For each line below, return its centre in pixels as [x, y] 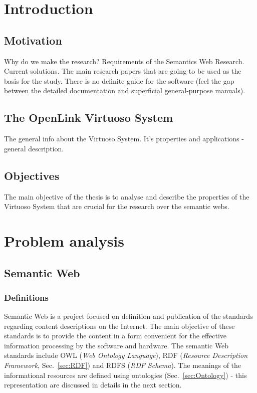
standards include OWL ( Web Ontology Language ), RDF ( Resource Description [126, 355]
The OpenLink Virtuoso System [89, 118]
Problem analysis [64, 240]
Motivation [33, 40]
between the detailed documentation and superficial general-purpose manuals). [125, 90]
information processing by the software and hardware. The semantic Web [116, 345]
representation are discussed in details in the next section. [93, 385]
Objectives [32, 175]
